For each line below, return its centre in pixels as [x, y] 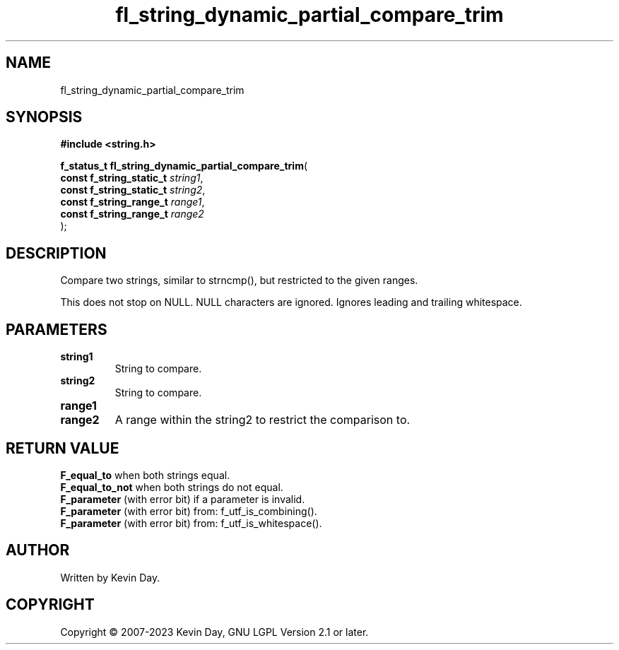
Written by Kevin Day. [110, 577]
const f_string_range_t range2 [132, 214]
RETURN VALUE [63, 448]
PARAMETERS [57, 329]
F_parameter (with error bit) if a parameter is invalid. [183, 499]
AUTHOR [38, 550]
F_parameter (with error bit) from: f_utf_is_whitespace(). [191, 523]
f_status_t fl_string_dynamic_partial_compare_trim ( [184, 166]
